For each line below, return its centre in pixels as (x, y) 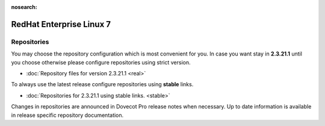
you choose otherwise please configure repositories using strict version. (101, 62)
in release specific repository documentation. (67, 115)
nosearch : (24, 7)
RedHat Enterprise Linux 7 (61, 24)
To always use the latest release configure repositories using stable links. (102, 84)
